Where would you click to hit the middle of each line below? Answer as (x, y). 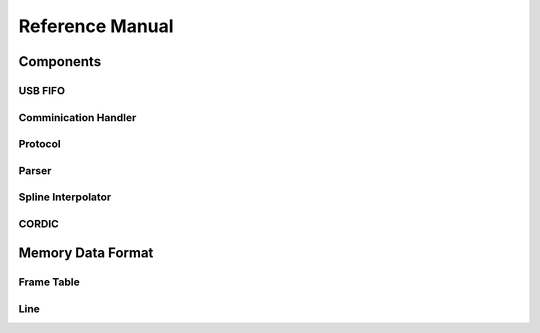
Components (60, 61)
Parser (35, 170)
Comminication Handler (77, 117)
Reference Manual (96, 26)
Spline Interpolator (65, 197)
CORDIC (38, 223)
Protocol (39, 144)
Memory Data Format (86, 253)
